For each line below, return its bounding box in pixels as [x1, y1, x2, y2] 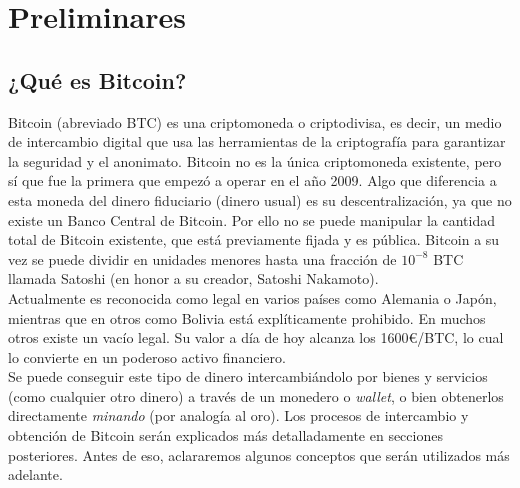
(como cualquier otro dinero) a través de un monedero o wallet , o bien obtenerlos [8, 385, 504, 406]
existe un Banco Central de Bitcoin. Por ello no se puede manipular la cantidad [8, 209, 495, 230]
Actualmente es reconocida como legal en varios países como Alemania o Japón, [8, 287, 497, 308]
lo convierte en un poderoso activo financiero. [8, 346, 286, 367]
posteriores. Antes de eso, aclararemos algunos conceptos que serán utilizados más [8, 444, 510, 465]
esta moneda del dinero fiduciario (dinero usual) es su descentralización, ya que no [8, 189, 512, 210]
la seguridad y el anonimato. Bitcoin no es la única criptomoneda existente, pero [8, 150, 502, 171]
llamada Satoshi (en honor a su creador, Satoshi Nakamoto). [8, 268, 379, 289]
